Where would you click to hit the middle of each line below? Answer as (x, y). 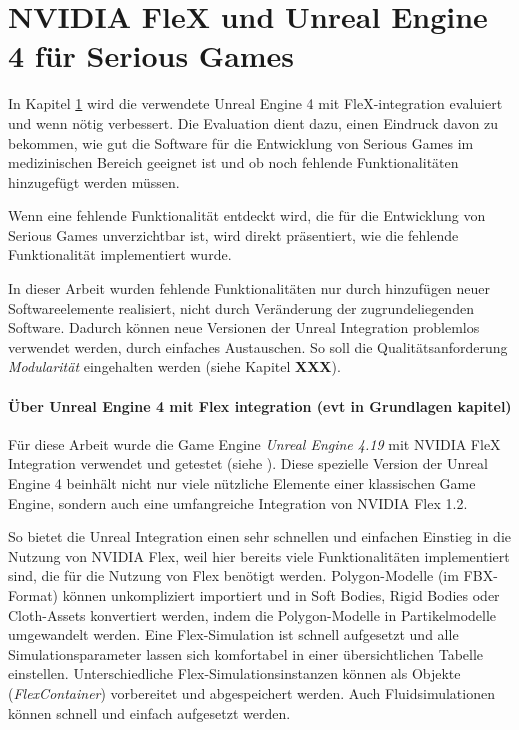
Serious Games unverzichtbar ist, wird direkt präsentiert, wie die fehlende (233, 234)
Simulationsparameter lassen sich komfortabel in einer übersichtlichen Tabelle (246, 653)
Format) (33, 594)
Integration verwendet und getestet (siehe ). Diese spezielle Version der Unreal (248, 463)
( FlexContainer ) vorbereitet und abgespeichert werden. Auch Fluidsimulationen (251, 692)
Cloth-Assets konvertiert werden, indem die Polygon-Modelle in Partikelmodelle (252, 614)
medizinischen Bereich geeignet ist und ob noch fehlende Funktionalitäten (233, 162)
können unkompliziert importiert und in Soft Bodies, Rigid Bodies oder (281, 594)
